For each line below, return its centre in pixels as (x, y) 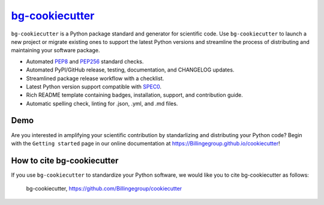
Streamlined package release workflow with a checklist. (95, 78)
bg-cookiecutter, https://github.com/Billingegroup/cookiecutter (104, 189)
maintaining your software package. (55, 50)
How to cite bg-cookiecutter (65, 160)
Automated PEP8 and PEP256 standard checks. (85, 61)
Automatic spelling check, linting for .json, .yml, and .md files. (102, 103)
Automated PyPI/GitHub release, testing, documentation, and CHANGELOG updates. (130, 70)
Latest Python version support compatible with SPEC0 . (94, 87)
